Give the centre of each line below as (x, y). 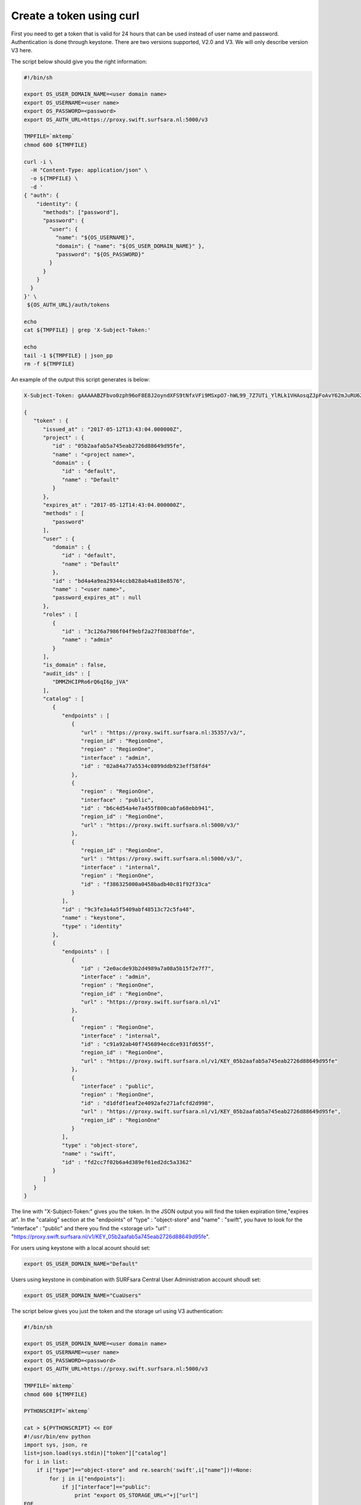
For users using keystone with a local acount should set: (81, 1248)
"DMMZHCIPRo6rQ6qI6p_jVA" (90, 682)
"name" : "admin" (87, 640)
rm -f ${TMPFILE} (49, 364)
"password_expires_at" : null (97, 598)
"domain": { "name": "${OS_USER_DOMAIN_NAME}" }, (130, 246)
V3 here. (22, 51)
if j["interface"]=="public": (106, 1487)
